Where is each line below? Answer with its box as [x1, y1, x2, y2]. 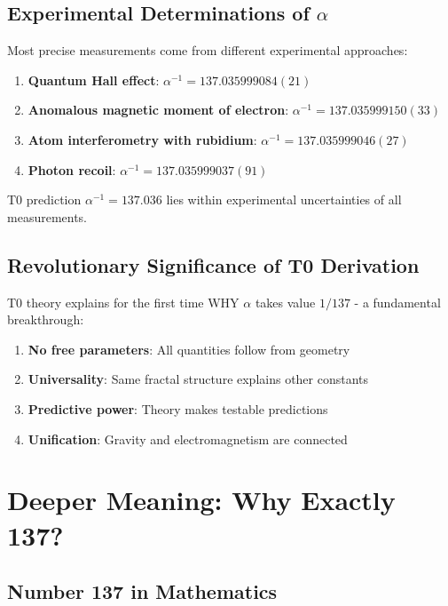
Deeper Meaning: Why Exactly [7, 482, 396, 518]
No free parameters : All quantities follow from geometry [28, 339, 350, 358]
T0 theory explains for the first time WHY [7, 292, 240, 311]
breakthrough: [7, 310, 84, 329]
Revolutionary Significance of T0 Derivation [7, 251, 420, 278]
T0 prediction [7, 190, 82, 209]
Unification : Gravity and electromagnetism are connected [28, 429, 348, 448]
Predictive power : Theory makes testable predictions [28, 399, 328, 418]
